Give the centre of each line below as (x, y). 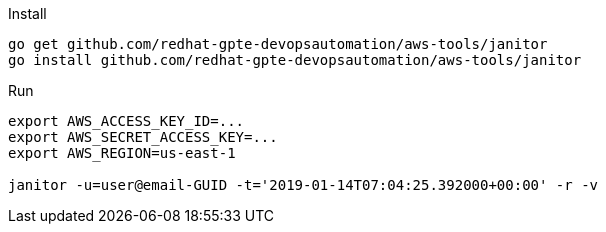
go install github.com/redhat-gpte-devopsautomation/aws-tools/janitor (295, 60)
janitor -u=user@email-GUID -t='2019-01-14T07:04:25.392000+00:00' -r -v (303, 185)
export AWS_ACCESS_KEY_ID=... (126, 121)
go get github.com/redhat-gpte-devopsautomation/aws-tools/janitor (278, 44)
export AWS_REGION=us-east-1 (122, 153)
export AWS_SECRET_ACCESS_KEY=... (143, 137)
